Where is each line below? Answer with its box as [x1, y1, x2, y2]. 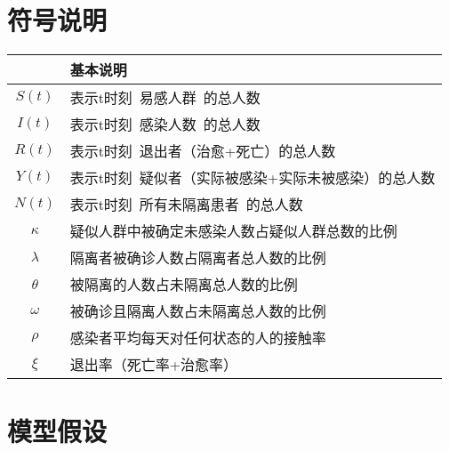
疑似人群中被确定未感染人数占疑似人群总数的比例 [69, 221, 397, 242]
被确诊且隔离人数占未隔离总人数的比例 [69, 301, 326, 322]
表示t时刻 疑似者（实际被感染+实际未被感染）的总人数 [69, 167, 436, 189]
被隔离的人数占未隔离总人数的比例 [69, 274, 298, 295]
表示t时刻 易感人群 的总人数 [69, 87, 261, 109]
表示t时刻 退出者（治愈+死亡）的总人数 [69, 141, 336, 162]
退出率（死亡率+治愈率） [69, 354, 238, 375]
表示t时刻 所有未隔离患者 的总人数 [69, 194, 303, 215]
